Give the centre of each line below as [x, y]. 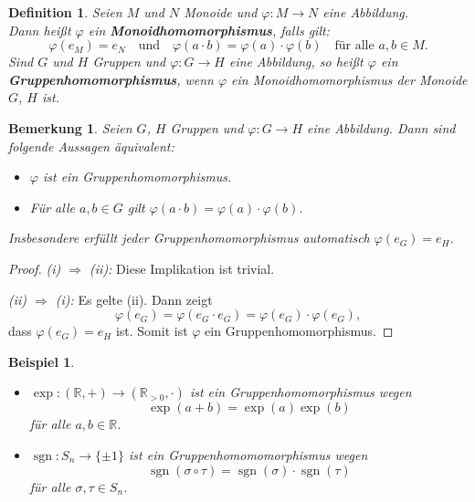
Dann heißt [40, 30]
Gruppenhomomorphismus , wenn [111, 79]
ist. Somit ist [152, 331]
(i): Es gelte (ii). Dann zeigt [134, 299]
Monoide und [221, 12]
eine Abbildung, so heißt [296, 62]
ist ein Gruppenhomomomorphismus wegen [248, 454]
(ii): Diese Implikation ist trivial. [182, 268]
